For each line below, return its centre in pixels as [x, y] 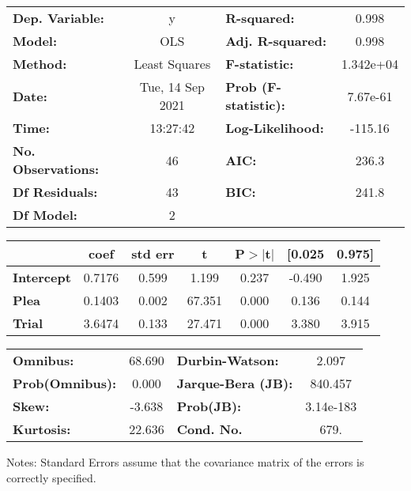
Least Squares [172, 64]
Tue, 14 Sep [172, 87]
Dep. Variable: [58, 18]
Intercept [42, 277]
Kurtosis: [42, 429]
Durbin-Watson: [228, 360]
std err [153, 253]
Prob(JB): [209, 406]
